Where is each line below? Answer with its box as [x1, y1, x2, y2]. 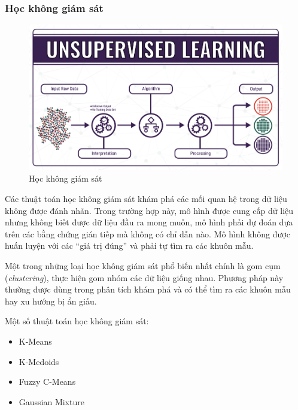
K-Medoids [19, 355, 59, 367]
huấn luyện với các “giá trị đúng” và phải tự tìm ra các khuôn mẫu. [5, 239, 254, 252]
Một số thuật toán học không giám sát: [5, 315, 149, 327]
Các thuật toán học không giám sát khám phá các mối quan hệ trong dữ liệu [5, 192, 287, 204]
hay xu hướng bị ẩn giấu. [5, 294, 97, 307]
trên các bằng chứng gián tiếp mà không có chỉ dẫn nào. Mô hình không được [5, 227, 290, 240]
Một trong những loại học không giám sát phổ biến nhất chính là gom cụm [5, 259, 281, 272]
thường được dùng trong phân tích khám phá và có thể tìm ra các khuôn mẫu [5, 283, 291, 296]
